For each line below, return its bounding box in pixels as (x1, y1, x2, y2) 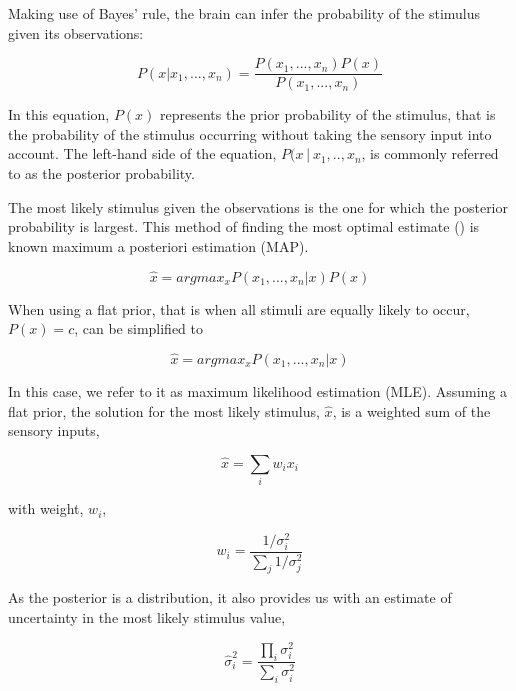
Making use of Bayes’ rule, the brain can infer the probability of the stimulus (8, 3, 481, 23)
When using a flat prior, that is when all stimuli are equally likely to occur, (8, 298, 470, 319)
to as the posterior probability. (8, 163, 195, 184)
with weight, (8, 498, 84, 519)
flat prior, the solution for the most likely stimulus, (8, 400, 320, 421)
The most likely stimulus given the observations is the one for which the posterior (8, 196, 508, 217)
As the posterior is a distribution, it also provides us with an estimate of (8, 587, 452, 608)
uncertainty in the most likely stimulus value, (8, 607, 286, 628)
